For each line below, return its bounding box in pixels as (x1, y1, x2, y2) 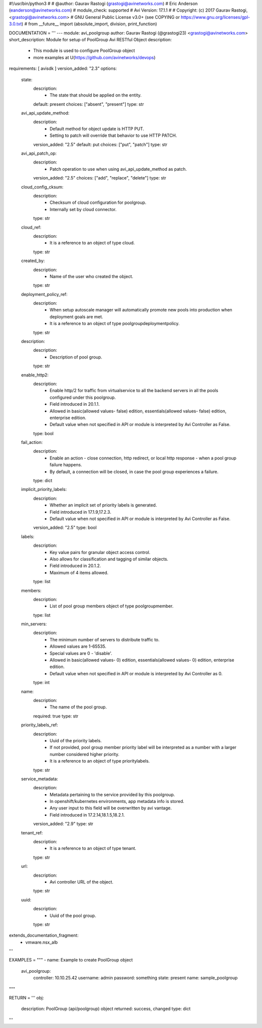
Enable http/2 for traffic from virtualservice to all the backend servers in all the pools (49, 388, 218, 393)
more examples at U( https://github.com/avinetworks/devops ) (33, 54, 156, 60)
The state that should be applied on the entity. (49, 92, 142, 98)
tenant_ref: (21, 830, 43, 835)
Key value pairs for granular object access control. (49, 549, 150, 555)
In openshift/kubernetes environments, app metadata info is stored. (49, 799, 184, 804)
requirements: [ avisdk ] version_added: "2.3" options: (9, 65, 117, 71)
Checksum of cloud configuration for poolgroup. (49, 199, 147, 206)
